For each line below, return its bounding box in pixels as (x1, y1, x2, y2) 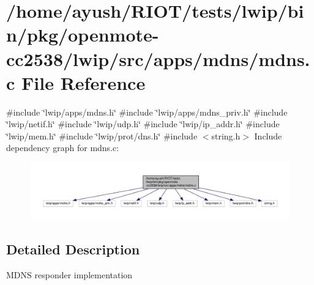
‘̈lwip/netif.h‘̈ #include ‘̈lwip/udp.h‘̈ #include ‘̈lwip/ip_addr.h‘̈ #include (6, 117, 280, 130)
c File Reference (6, 70, 146, 95)
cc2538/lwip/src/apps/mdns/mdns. (6, 46, 310, 71)
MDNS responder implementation (6, 268, 133, 281)
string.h (211, 129, 241, 142)
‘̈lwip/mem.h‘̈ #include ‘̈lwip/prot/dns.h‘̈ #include (6, 129, 198, 142)
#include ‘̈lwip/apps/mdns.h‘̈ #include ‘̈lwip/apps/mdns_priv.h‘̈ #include (6, 105, 288, 118)
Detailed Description (6, 239, 140, 258)
